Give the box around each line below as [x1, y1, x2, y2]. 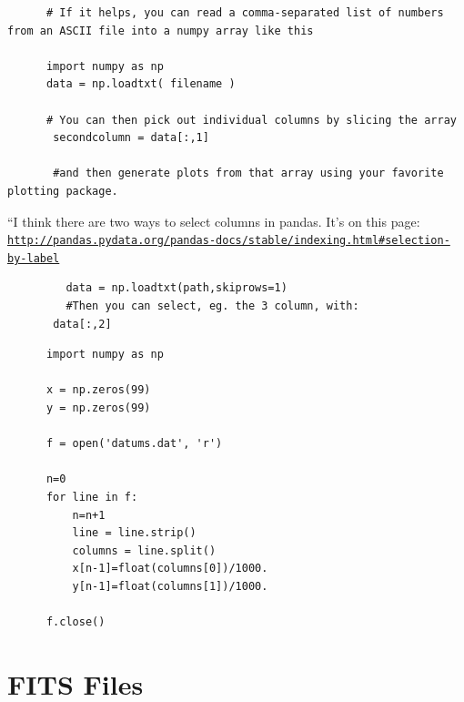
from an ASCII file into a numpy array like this [7, 24, 314, 37]
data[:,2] [53, 317, 112, 331]
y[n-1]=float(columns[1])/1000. [72, 579, 268, 593]
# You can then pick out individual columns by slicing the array [45, 113, 457, 127]
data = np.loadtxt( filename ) [45, 77, 236, 91]
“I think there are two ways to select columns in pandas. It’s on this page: [7, 211, 420, 230]
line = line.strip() [72, 526, 197, 540]
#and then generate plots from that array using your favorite [53, 167, 444, 180]
